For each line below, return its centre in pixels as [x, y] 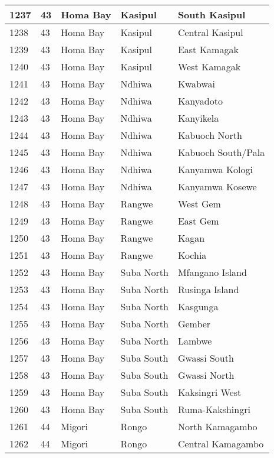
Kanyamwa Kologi [215, 169]
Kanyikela [198, 118]
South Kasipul [212, 14]
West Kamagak [209, 66]
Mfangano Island [212, 272]
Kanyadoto [200, 101]
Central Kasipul [210, 32]
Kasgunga [198, 306]
